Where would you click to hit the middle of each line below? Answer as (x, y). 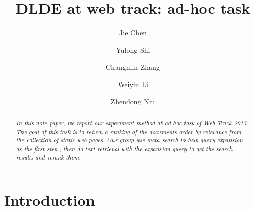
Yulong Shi (133, 49)
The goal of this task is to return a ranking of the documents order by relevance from (129, 131)
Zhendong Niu (133, 101)
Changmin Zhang (133, 67)
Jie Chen (133, 33)
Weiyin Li (133, 84)
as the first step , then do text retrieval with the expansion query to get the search (124, 148)
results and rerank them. (48, 157)
